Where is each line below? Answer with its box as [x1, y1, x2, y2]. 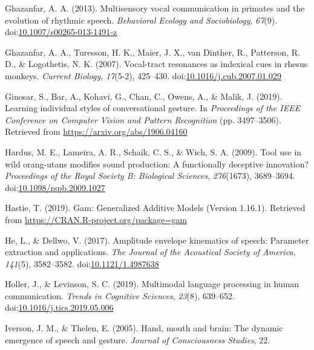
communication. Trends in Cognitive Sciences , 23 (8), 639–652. [5, 289, 235, 302]
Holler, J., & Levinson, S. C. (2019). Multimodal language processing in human [5, 277, 299, 290]
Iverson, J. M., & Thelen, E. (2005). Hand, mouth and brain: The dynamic [5, 322, 283, 334]
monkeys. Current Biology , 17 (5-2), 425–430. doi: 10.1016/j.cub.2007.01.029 [5, 69, 281, 82]
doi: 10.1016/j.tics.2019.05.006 [5, 301, 114, 314]
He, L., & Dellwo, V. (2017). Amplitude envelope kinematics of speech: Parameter [5, 233, 309, 246]
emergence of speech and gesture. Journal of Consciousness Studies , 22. [5, 333, 270, 346]
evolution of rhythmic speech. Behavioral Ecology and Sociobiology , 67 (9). [5, 13, 278, 26]
